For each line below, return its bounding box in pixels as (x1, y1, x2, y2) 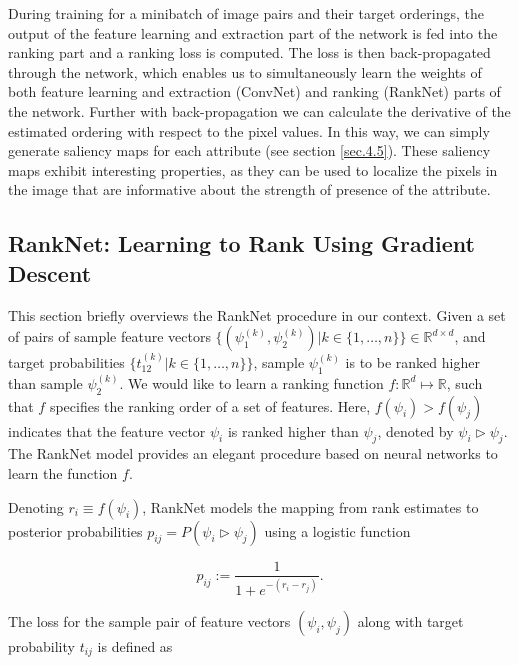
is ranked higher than (227, 420, 359, 441)
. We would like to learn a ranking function (119, 372, 384, 393)
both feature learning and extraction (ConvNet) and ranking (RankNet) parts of (8, 81, 501, 102)
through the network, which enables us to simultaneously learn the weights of (8, 61, 482, 82)
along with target (357, 610, 464, 631)
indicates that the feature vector (8, 420, 206, 441)
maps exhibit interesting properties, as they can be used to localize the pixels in (8, 159, 498, 180)
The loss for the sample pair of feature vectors (8, 610, 291, 631)
